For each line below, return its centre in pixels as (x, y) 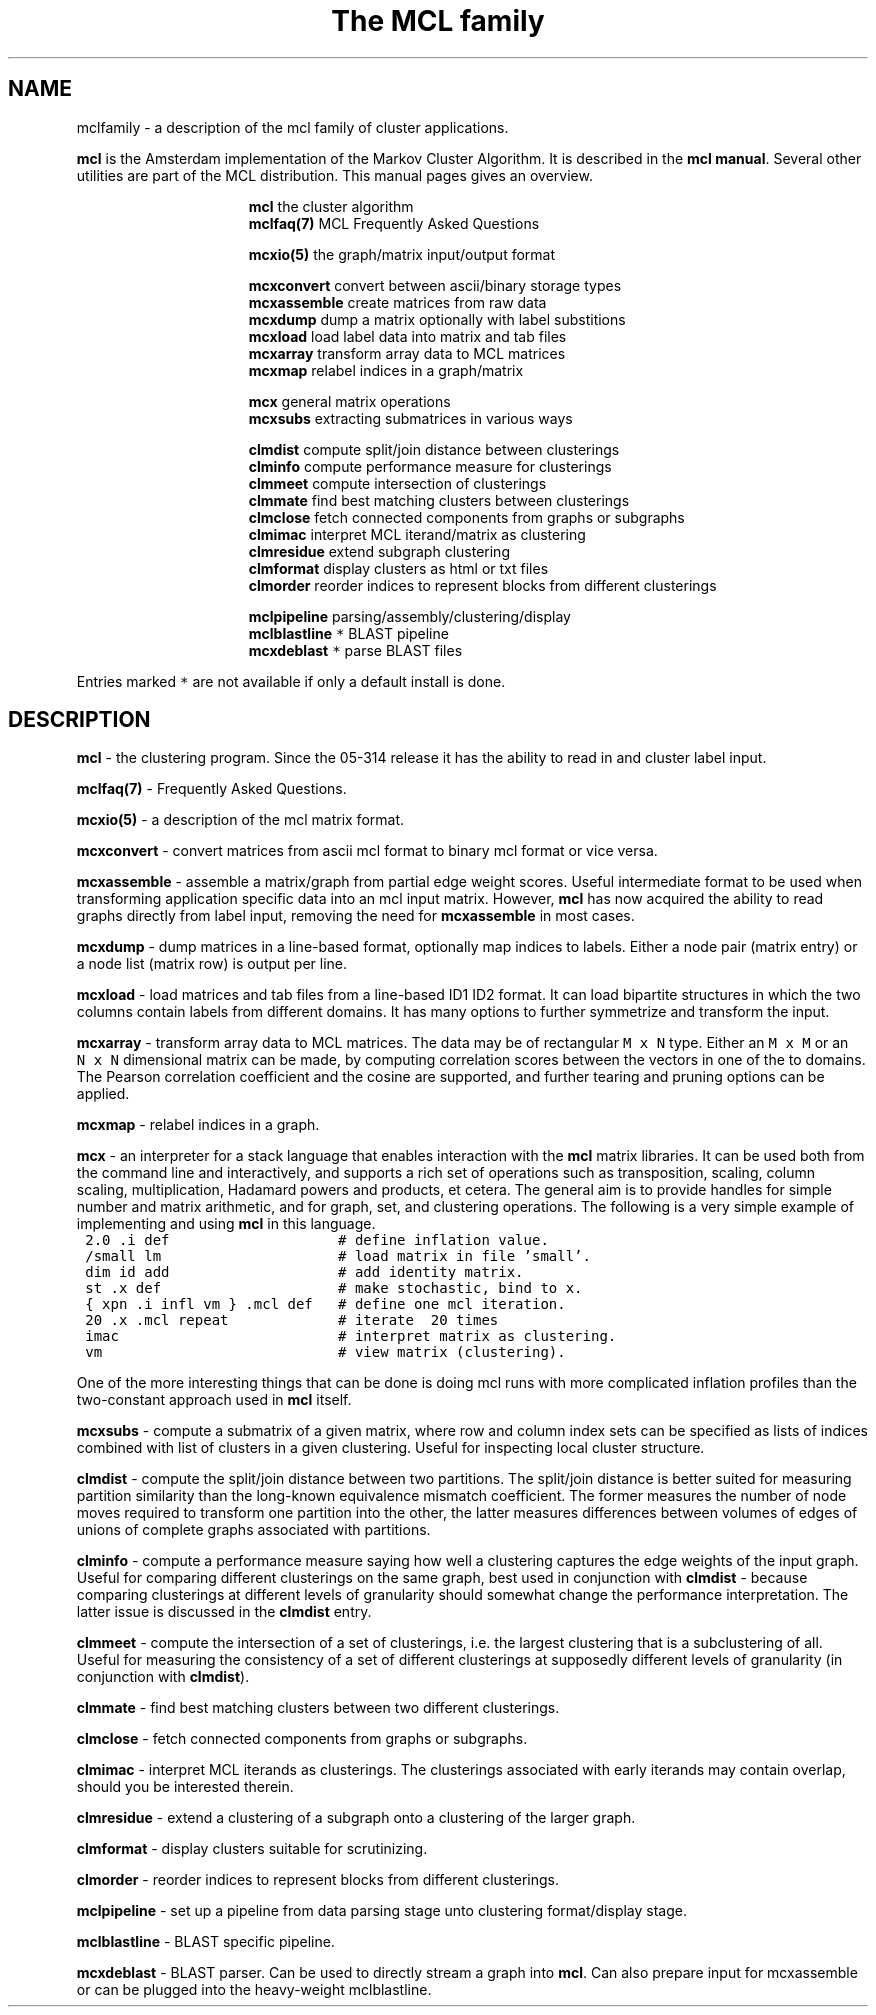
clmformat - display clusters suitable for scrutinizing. (252, 1849)
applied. (103, 1094)
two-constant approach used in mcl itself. (214, 1400)
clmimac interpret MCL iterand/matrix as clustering (417, 534)
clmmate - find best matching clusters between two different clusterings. (318, 1708)
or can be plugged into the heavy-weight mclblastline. (254, 1990)
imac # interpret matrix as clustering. (351, 1336)
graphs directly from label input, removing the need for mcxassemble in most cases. (355, 916)
